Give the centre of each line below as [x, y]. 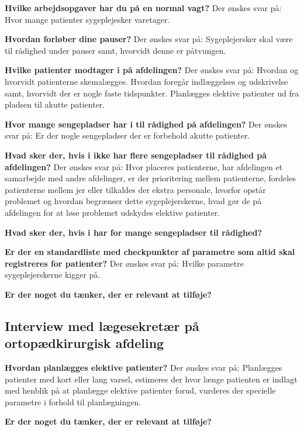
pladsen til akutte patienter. [55, 104]
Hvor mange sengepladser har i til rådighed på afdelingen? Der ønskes [146, 124]
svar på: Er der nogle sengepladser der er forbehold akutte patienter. [127, 135]
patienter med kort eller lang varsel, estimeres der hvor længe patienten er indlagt [151, 379]
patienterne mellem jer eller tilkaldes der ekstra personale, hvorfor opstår [135, 189]
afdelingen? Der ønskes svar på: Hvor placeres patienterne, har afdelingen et [144, 166]
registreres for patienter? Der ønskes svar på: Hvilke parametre [124, 263]
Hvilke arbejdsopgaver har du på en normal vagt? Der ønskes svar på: [143, 8]
